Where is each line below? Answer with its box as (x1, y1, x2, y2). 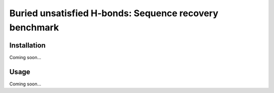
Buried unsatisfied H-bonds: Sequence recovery (9, 8, 219, 19)
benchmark (9, 22, 59, 33)
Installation (9, 41, 46, 50)
